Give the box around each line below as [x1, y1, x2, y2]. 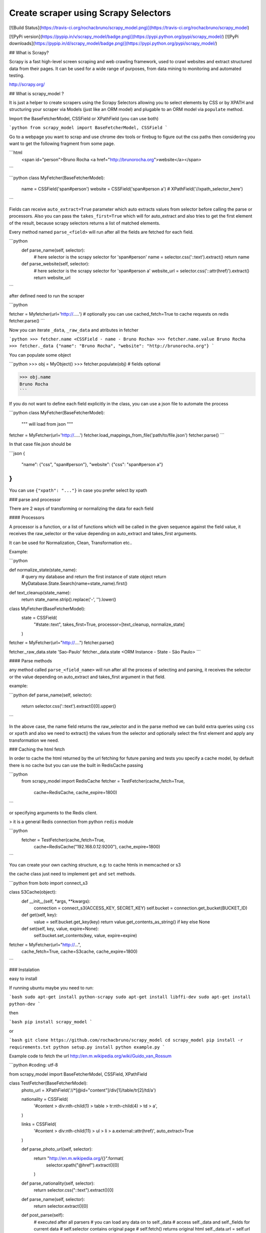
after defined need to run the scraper [9, 293, 85, 299]
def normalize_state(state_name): [9, 567, 77, 573]
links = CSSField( [21, 1121, 57, 1127]
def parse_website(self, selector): [21, 261, 90, 267]
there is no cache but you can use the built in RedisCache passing [9, 762, 143, 768]
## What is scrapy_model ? [9, 90, 64, 96]
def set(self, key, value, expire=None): [21, 926, 99, 932]
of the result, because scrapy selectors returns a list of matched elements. [9, 220, 161, 226]
